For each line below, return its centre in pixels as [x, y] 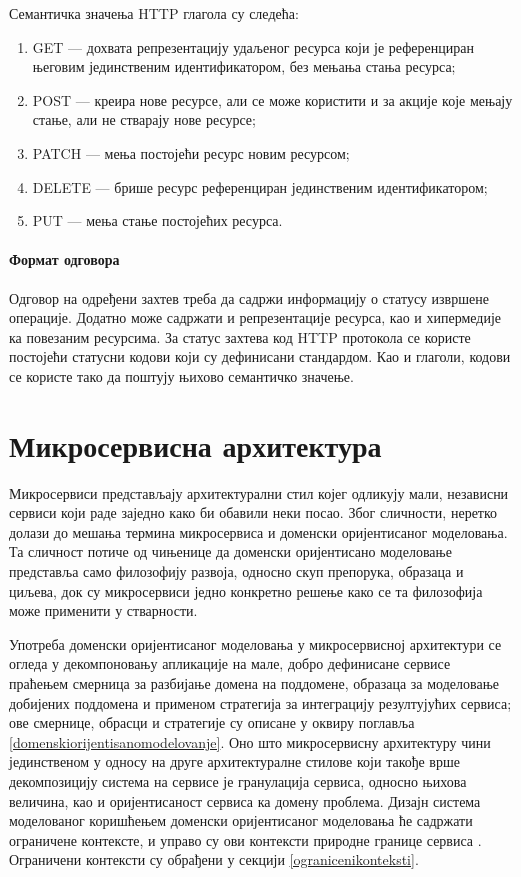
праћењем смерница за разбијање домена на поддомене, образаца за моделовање [254, 682]
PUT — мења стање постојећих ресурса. [157, 220]
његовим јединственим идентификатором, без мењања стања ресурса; [244, 66]
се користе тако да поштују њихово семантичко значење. [181, 375]
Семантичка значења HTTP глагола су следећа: [154, 13]
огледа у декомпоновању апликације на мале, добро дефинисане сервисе [230, 663]
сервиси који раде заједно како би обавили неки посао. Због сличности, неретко [253, 512]
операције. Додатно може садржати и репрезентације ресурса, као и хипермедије [255, 317]
